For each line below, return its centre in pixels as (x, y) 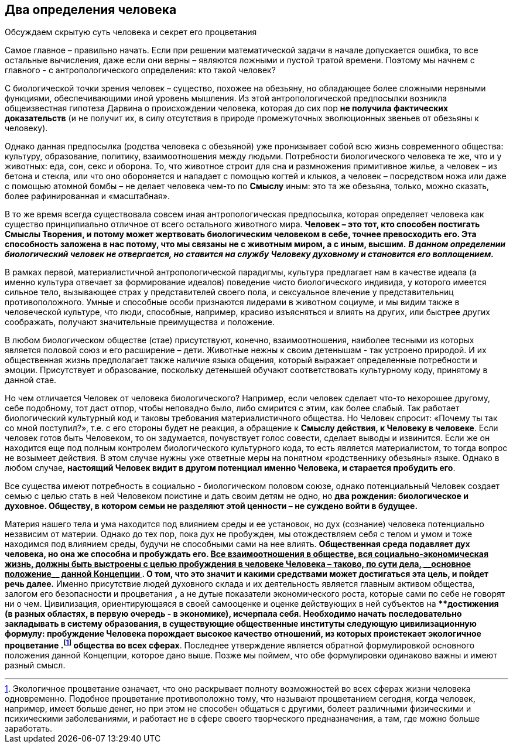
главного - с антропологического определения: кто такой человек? (140, 70)
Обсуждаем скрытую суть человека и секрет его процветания (131, 32)
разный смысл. (35, 665)
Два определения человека (91, 10)
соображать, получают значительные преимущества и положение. (140, 322)
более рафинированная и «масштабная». (88, 196)
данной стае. (31, 380)
